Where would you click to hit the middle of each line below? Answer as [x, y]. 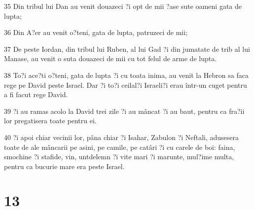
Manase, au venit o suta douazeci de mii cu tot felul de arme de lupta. [110, 58]
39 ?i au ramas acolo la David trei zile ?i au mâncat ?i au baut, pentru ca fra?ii [124, 111]
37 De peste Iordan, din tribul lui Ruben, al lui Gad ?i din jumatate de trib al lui [127, 49]
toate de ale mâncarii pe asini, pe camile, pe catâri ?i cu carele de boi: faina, [120, 147]
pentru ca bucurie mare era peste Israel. [64, 166]
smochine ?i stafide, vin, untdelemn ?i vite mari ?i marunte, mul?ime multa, [119, 157]
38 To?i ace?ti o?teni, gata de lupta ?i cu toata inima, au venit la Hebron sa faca [126, 75]
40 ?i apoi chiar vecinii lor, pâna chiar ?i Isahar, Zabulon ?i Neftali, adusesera [122, 137]
